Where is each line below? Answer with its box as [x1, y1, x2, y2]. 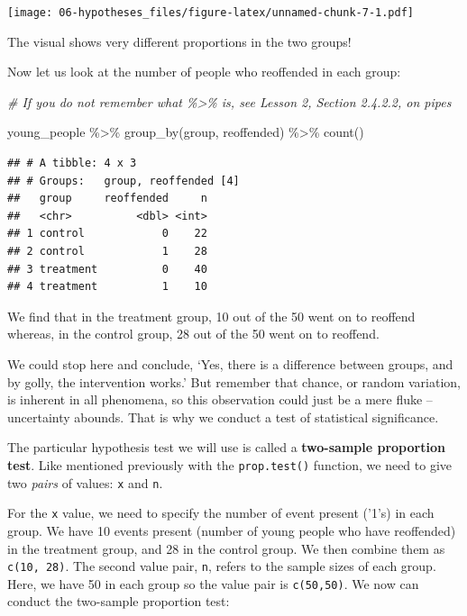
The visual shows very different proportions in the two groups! [7, 32, 352, 50]
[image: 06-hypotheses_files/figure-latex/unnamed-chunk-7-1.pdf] [7, 6, 415, 19]
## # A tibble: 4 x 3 [7, 157, 137, 170]
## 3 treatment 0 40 [7, 262, 207, 276]
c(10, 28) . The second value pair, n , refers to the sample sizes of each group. [7, 557, 436, 575]
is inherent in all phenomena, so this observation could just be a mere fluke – [7, 390, 433, 409]
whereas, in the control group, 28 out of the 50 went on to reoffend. [7, 324, 380, 343]
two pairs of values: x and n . [7, 473, 163, 492]
